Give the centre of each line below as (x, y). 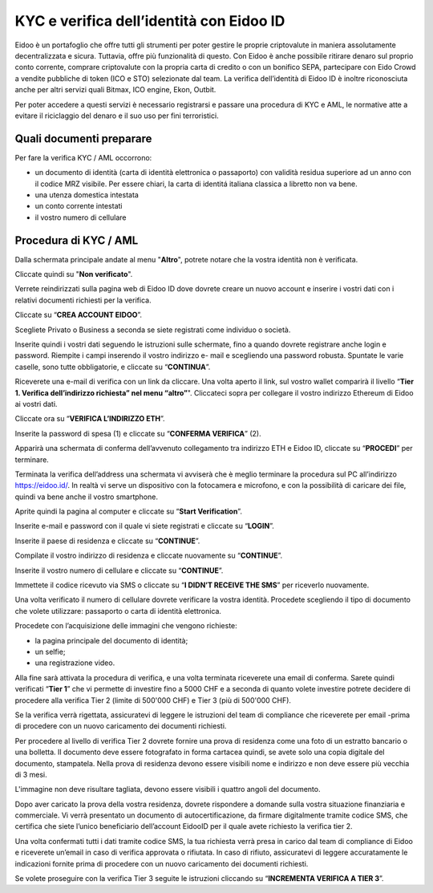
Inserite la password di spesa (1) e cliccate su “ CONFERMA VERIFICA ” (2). (138, 433)
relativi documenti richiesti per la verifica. (83, 300)
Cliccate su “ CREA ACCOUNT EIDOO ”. (79, 315)
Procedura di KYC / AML (77, 240)
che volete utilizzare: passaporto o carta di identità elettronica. (118, 611)
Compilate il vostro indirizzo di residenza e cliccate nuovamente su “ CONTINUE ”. (149, 556)
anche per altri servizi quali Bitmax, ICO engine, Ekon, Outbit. (115, 90)
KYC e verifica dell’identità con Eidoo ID (150, 21)
